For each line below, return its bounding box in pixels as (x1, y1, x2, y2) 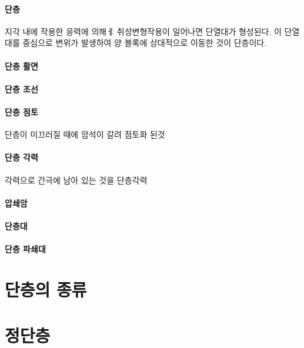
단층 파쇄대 (5, 243, 46, 255)
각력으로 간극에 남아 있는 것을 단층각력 (5, 173, 148, 186)
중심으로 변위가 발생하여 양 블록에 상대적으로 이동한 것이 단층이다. (22, 36, 267, 49)
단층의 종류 (5, 277, 87, 301)
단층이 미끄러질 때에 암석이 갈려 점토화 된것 (5, 128, 165, 140)
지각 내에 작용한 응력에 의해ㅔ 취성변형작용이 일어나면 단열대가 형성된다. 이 (5, 25, 282, 37)
